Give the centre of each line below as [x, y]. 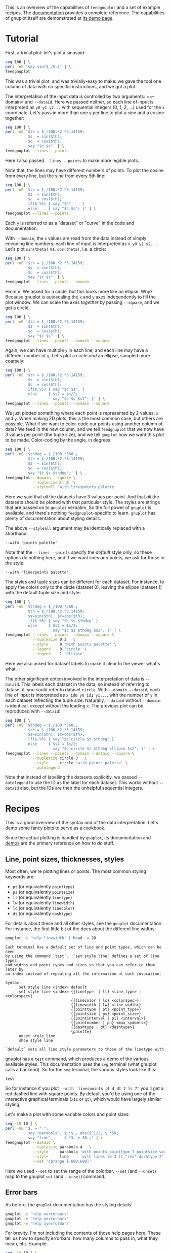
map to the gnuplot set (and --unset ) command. [55, 1176]
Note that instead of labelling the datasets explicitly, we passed [71, 777]
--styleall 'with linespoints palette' [74, 487]
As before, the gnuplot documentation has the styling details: [69, 1204]
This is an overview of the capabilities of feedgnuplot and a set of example [83, 7]
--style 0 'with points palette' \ [74, 645]
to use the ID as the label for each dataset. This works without [94, 783]
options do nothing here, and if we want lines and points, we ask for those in [85, 558]
